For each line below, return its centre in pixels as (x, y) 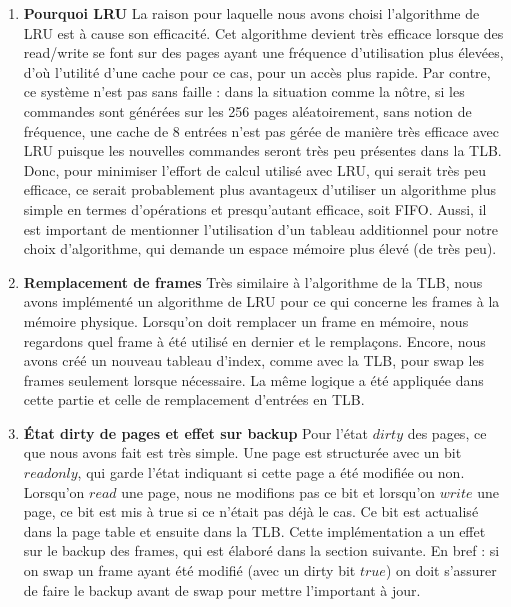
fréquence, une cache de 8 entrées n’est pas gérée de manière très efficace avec (261, 130)
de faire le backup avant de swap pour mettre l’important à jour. (222, 589)
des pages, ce (447, 432)
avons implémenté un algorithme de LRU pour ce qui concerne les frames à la (261, 301)
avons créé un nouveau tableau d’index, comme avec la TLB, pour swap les (254, 360)
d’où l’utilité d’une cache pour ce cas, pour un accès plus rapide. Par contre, (257, 71)
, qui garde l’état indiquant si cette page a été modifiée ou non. (271, 472)
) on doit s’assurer (441, 570)
